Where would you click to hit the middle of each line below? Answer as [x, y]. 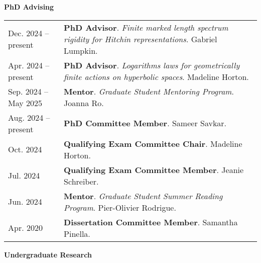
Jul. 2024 [24, 176]
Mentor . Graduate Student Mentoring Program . [149, 91]
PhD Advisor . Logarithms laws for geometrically [152, 65]
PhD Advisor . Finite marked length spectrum [146, 27]
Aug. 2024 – [29, 117]
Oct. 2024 [25, 149]
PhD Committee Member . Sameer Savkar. [145, 123]
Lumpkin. [81, 50]
